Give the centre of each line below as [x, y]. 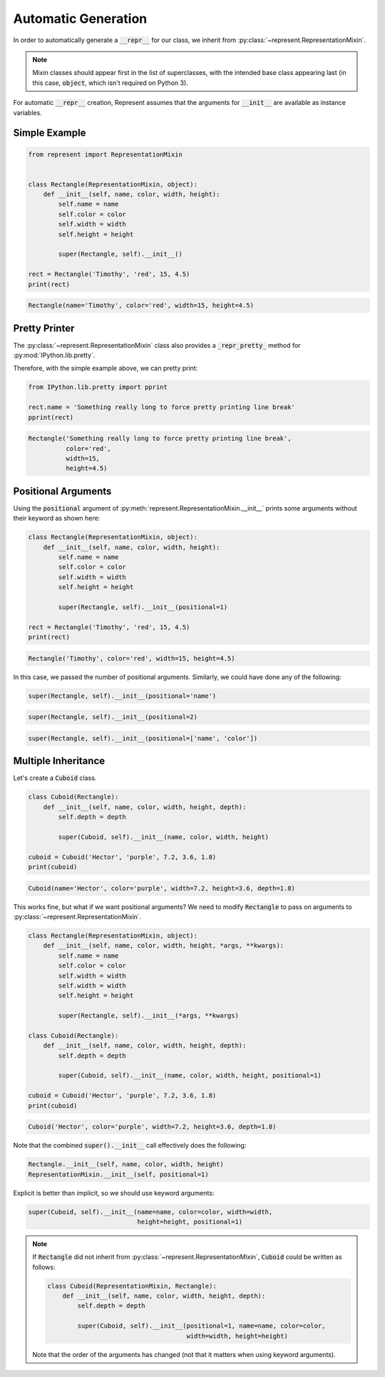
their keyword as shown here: [57, 519]
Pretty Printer [44, 328]
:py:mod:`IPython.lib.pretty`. [54, 355]
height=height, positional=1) [190, 1222]
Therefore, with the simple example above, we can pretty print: [106, 369]
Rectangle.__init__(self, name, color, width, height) [126, 1165]
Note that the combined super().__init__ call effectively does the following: [130, 1146]
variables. [27, 112]
